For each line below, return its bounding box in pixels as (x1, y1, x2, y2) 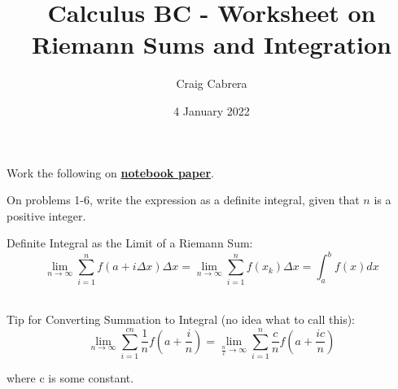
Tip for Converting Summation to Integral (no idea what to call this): (7, 311, 355, 328)
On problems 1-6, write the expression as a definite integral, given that (7, 191, 360, 208)
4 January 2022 (173, 102, 250, 119)
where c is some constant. (7, 369, 134, 387)
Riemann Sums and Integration (32, 28, 391, 61)
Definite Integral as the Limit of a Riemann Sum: (7, 234, 253, 251)
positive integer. (7, 207, 86, 224)
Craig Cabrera (176, 75, 247, 92)
